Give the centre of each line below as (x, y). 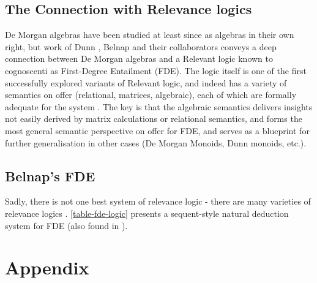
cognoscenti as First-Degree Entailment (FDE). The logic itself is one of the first (156, 70)
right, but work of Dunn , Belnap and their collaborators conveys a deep (141, 46)
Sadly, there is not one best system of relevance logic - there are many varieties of (158, 201)
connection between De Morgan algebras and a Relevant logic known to (139, 58)
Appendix (47, 267)
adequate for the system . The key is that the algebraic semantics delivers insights (159, 106)
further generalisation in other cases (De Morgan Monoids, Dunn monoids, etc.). (156, 142)
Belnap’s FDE (50, 175)
